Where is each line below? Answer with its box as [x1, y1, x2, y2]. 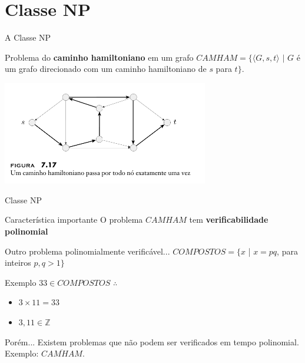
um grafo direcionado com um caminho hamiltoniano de [5, 62, 207, 75]
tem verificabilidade [189, 213, 268, 226]
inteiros [5, 256, 31, 269]
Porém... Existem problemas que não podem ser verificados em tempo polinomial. [5, 335, 299, 348]
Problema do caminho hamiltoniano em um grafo [5, 51, 194, 63]
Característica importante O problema [5, 213, 143, 226]
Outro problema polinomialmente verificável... [5, 245, 170, 257]
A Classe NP [5, 31, 51, 44]
